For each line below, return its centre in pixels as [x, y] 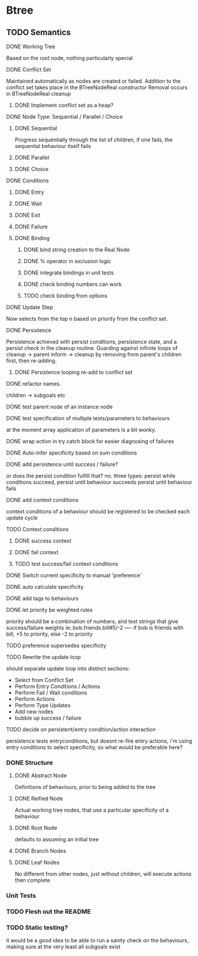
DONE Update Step [30, 307]
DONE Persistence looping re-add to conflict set [74, 372]
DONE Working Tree [31, 46]
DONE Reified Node [39, 799]
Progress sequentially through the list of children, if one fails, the [94, 140]
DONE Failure [31, 227]
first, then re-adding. [31, 361]
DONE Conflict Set [29, 70]
